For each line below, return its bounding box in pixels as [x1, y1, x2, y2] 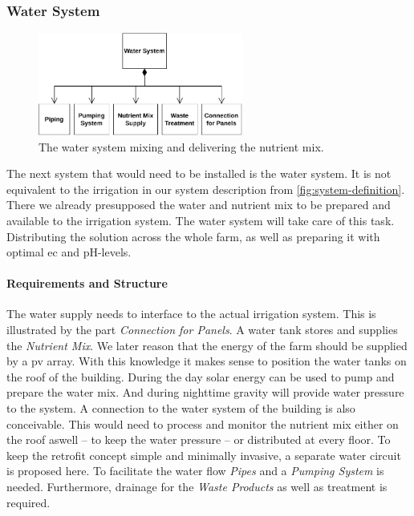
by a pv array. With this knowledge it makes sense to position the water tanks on [6, 353, 407, 369]
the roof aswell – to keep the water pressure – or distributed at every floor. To [6, 431, 391, 448]
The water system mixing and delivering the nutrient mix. [39, 138, 324, 155]
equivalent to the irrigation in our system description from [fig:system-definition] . [6, 180, 405, 197]
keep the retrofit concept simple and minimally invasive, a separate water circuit [6, 446, 401, 463]
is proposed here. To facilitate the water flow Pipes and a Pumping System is [6, 462, 384, 479]
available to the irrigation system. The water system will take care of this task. [6, 212, 395, 228]
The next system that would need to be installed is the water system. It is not [6, 165, 392, 182]
